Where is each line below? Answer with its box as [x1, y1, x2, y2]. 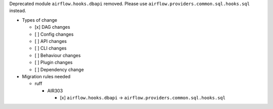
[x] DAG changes [34, 24, 70, 30]
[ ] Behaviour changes [34, 52, 81, 58]
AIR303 [47, 87, 63, 93]
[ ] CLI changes [34, 45, 67, 51]
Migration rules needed [22, 73, 71, 79]
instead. [9, 8, 26, 14]
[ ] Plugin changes [34, 60, 73, 66]
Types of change [22, 17, 58, 23]
